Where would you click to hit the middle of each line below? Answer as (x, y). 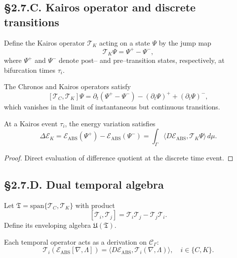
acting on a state (125, 42)
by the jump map (185, 42)
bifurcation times (30, 70)
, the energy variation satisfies (110, 123)
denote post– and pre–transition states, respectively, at (142, 60)
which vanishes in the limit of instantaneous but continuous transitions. (112, 106)
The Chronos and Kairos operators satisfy (67, 86)
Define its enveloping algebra (48, 225)
